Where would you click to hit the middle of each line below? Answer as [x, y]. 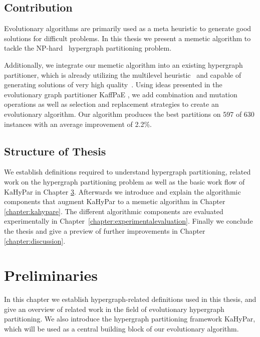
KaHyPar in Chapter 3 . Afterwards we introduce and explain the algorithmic [122, 191]
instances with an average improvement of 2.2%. [78, 124]
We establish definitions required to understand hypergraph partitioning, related [127, 172]
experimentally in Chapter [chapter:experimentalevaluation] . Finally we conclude [128, 221]
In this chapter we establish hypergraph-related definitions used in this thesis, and [130, 299]
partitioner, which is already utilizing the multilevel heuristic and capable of [123, 74]
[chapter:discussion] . [35, 240]
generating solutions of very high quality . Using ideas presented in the [113, 85]
